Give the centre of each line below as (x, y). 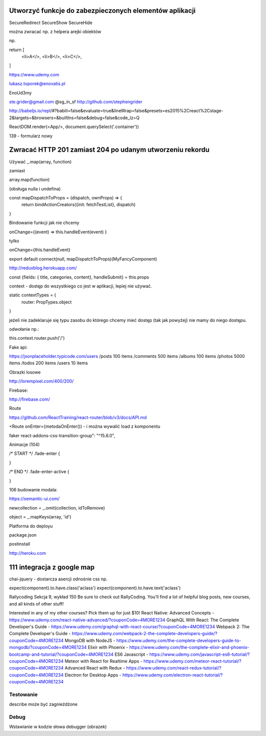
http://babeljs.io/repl (30, 111)
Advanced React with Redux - (95, 668)
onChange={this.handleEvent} (40, 250)
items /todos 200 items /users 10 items (49, 363)
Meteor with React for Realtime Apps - (104, 661)
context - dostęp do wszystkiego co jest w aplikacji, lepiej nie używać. (81, 286)
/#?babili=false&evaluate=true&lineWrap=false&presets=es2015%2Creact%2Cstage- (137, 111)
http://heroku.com (28, 553)
